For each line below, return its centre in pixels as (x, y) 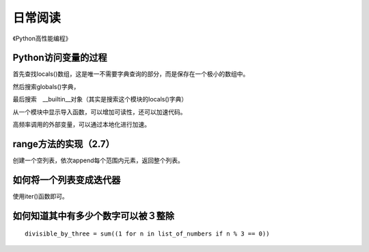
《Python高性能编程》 (42, 38)
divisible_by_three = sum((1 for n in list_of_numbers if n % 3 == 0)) (147, 234)
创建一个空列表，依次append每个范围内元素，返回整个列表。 (98, 160)
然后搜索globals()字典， (46, 86)
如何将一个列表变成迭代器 (67, 180)
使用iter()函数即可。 (40, 196)
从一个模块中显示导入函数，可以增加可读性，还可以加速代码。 (99, 112)
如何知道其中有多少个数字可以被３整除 (93, 216)
